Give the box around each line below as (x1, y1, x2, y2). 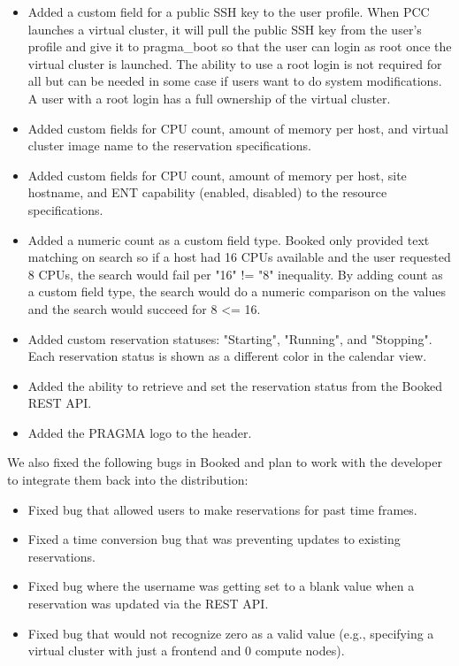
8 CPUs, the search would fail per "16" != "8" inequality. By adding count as (27, 264, 443, 283)
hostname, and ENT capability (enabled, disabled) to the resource (27, 183, 387, 202)
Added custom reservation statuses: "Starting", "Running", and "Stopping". (27, 329, 432, 348)
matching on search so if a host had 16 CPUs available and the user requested (27, 248, 451, 266)
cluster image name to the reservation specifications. (27, 136, 311, 155)
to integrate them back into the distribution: (7, 471, 249, 489)
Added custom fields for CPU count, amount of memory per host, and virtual (27, 119, 448, 137)
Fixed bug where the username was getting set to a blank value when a (27, 577, 415, 595)
